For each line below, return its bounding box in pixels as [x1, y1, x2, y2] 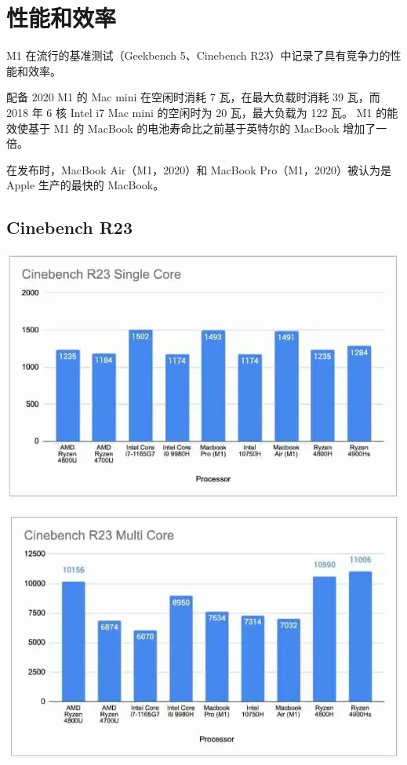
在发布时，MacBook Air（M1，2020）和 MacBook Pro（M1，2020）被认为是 [6, 161, 392, 178]
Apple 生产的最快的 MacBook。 [6, 177, 165, 193]
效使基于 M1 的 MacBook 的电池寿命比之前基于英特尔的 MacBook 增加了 [6, 119, 376, 136]
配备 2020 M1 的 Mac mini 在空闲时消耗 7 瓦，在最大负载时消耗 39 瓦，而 [6, 89, 380, 105]
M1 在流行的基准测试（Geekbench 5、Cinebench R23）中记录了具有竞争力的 [6, 47, 391, 64]
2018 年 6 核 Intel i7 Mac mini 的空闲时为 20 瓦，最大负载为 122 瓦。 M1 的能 [6, 104, 398, 120]
